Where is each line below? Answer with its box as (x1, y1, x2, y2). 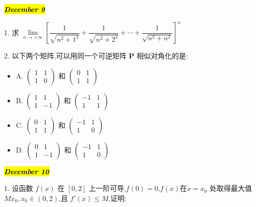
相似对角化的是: (136, 50, 188, 61)
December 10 (4, 166, 49, 176)
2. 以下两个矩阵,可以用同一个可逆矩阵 (4, 50, 127, 61)
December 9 (4, 4, 45, 14)
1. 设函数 (4, 183, 33, 193)
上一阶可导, (89, 183, 126, 193)
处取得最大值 (209, 183, 252, 193)
